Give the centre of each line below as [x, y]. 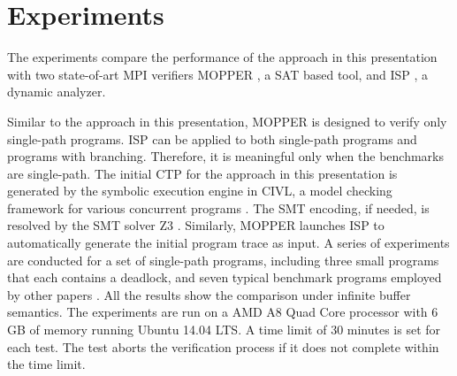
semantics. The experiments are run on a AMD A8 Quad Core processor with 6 [223, 312]
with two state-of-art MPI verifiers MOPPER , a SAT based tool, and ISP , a [217, 74]
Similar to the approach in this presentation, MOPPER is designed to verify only [227, 121]
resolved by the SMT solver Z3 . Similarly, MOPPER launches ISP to [196, 225]
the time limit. [46, 364]
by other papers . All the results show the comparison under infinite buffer [209, 294]
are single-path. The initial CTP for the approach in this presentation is [202, 173]
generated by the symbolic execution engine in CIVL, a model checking [200, 191]
